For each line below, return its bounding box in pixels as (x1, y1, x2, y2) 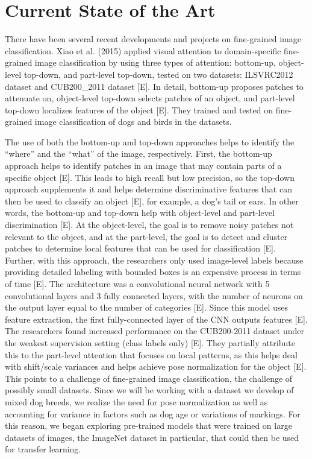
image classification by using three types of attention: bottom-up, (34, 56, 276, 69)
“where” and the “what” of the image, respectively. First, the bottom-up (5, 147, 272, 160)
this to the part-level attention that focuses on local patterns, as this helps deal (5, 348, 298, 361)
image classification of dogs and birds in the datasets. (34, 115, 232, 128)
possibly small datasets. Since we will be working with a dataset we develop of (5, 384, 294, 396)
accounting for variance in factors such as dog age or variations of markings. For (5, 407, 301, 420)
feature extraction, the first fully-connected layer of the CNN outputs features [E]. (5, 312, 308, 325)
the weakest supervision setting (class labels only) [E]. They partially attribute (5, 336, 295, 349)
